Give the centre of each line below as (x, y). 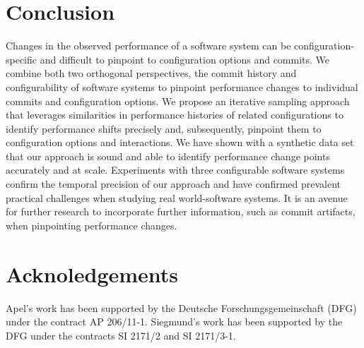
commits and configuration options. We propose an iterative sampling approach (178, 101)
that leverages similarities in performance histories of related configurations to (175, 115)
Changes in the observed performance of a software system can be (148, 46)
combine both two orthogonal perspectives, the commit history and (151, 73)
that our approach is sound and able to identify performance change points (168, 156)
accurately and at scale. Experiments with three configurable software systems (175, 170)
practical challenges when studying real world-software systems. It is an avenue (177, 197)
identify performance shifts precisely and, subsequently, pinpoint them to (164, 128)
